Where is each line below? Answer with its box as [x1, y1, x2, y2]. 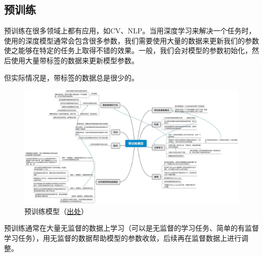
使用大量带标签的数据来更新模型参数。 [11, 55, 139, 65]
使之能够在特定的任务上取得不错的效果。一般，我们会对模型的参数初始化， [4, 45, 252, 56]
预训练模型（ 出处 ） [24, 205, 88, 216]
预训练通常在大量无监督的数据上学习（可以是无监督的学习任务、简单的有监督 [4, 223, 259, 233]
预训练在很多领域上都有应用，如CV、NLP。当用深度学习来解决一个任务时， [4, 25, 256, 36]
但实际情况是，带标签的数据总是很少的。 [4, 72, 139, 82]
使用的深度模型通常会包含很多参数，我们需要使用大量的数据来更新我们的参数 [4, 35, 259, 46]
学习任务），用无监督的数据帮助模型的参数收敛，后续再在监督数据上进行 [4, 233, 241, 243]
